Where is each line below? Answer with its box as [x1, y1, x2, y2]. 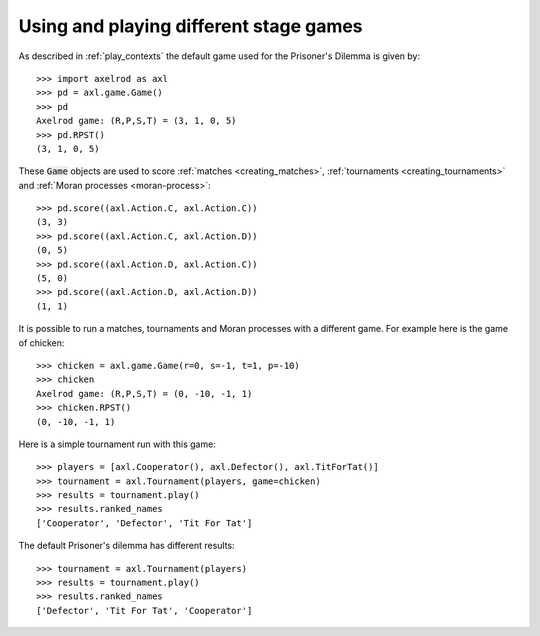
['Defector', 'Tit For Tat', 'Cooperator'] [36, 605, 253, 616]
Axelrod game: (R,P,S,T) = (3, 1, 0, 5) [36, 115, 237, 127]
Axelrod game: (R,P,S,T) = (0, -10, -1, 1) [36, 388, 253, 399]
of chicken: [18, 336, 65, 349]
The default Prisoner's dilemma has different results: [18, 540, 235, 552]
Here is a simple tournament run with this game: [18, 438, 217, 450]
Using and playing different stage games [18, 15, 364, 37]
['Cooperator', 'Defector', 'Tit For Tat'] [36, 517, 253, 529]
